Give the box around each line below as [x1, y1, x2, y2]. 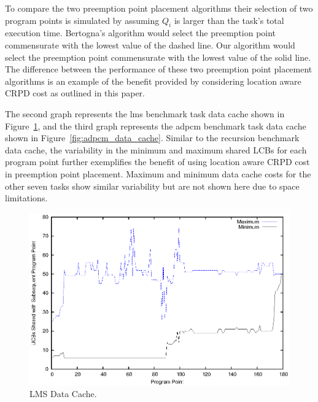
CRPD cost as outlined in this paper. [5, 87, 145, 99]
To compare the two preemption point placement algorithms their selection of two [5, 2, 313, 14]
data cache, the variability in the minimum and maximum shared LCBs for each [5, 143, 307, 156]
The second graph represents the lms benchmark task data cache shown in [5, 107, 285, 120]
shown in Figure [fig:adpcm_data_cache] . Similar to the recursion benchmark [5, 131, 300, 144]
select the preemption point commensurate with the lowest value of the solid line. [5, 50, 311, 63]
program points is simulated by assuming [5, 14, 160, 26]
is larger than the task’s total [174, 14, 284, 26]
